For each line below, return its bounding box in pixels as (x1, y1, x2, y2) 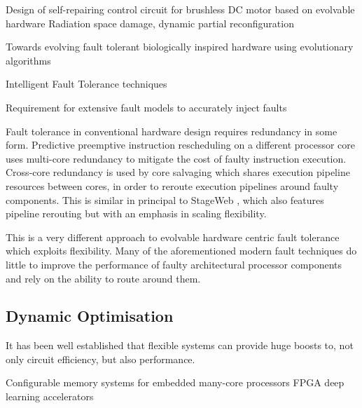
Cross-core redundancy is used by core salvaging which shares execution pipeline (6, 165, 350, 179)
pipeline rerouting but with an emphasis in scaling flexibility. (6, 206, 267, 221)
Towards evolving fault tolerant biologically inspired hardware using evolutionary (6, 39, 354, 54)
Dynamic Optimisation (6, 305, 174, 327)
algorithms (6, 53, 51, 67)
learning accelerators (6, 389, 94, 404)
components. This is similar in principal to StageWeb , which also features (6, 192, 324, 207)
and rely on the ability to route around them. (6, 271, 201, 285)
